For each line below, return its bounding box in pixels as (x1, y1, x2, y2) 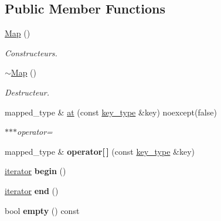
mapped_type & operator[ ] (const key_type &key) (5, 145, 195, 157)
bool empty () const (5, 204, 80, 216)
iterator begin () (5, 165, 66, 177)
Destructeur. (5, 86, 50, 98)
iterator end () (5, 184, 59, 196)
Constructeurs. (5, 46, 57, 59)
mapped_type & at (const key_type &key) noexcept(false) (5, 106, 217, 118)
